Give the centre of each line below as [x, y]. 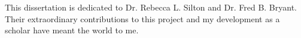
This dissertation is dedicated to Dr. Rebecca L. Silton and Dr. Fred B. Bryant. [151, 7]
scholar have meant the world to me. [72, 30]
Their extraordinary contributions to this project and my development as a [142, 18]
